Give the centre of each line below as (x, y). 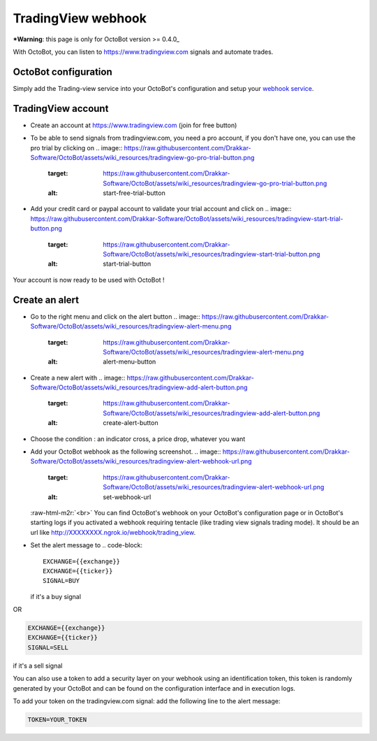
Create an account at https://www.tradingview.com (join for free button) (134, 125)
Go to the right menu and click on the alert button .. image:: (115, 316)
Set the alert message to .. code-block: (87, 545)
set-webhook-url (127, 497)
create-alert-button (131, 423)
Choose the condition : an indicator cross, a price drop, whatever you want (138, 439)
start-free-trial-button (134, 193)
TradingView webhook (80, 18)
